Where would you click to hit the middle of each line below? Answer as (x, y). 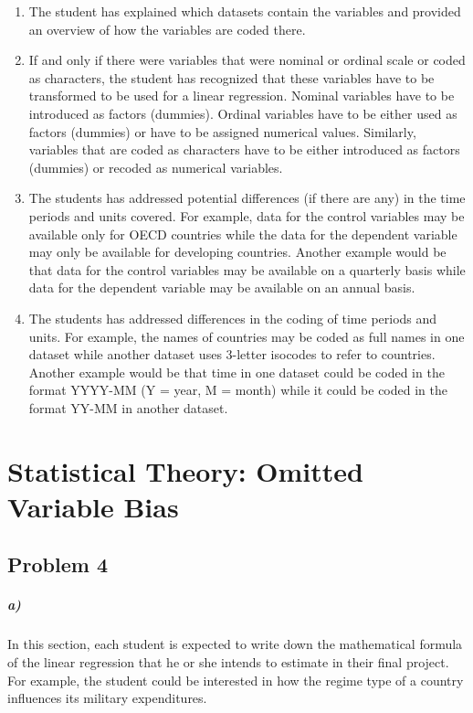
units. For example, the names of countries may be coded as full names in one (247, 336)
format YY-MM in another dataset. (128, 407)
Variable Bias (93, 506)
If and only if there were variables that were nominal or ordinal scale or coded (247, 60)
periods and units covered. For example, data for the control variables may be (247, 215)
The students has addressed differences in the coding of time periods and (233, 318)
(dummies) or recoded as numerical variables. (156, 167)
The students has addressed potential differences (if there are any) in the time (247, 198)
